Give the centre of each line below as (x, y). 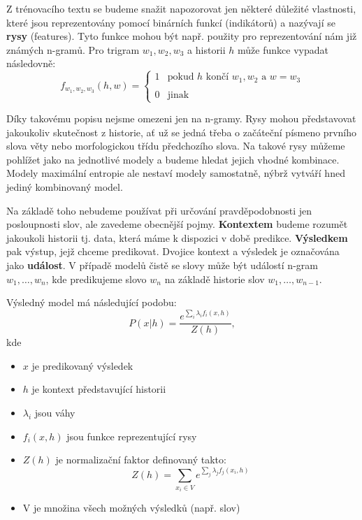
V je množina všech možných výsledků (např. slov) (131, 508)
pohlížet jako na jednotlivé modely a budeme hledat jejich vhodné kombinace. (173, 159)
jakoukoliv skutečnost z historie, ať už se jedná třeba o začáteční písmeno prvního (181, 132)
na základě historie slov (215, 279)
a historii (207, 49)
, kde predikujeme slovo (96, 279)
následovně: (31, 63)
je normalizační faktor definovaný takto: (141, 460)
